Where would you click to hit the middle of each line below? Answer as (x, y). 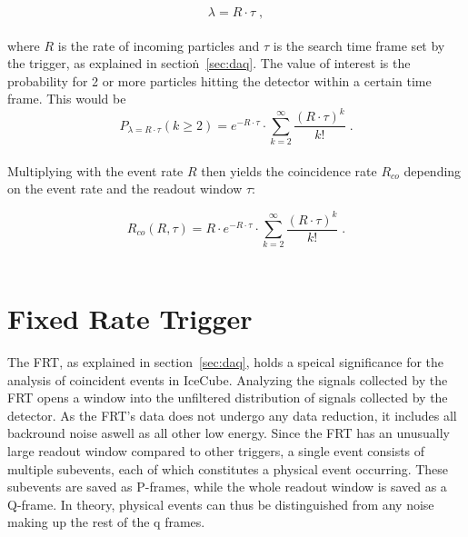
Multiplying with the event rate (95, 170)
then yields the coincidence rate (289, 170)
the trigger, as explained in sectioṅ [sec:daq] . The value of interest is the (209, 63)
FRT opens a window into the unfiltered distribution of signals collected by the (228, 398)
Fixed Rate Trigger (130, 318)
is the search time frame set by (359, 45)
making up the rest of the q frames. (106, 522)
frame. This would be (67, 99)
